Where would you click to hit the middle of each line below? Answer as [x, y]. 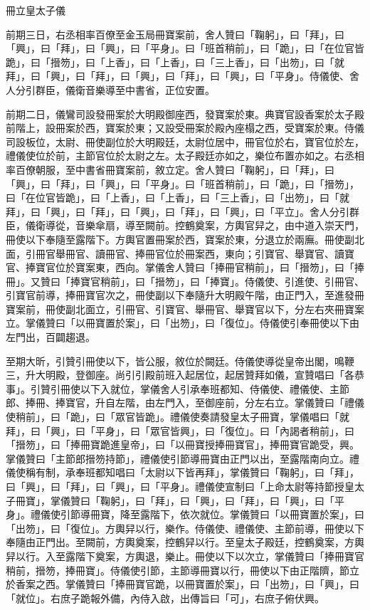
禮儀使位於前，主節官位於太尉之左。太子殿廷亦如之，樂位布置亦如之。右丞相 [185, 156]
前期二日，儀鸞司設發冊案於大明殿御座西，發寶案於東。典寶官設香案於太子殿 [185, 114]
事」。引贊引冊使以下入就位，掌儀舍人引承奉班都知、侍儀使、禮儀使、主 [173, 388]
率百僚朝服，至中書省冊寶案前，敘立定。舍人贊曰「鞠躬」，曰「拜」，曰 [170, 169]
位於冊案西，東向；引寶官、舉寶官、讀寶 [259, 253]
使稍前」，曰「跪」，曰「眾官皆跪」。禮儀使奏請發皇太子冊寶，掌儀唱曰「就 [178, 417]
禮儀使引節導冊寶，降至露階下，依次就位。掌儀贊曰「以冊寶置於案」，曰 [197, 514]
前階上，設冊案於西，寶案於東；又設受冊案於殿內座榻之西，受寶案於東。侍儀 [185, 128]
